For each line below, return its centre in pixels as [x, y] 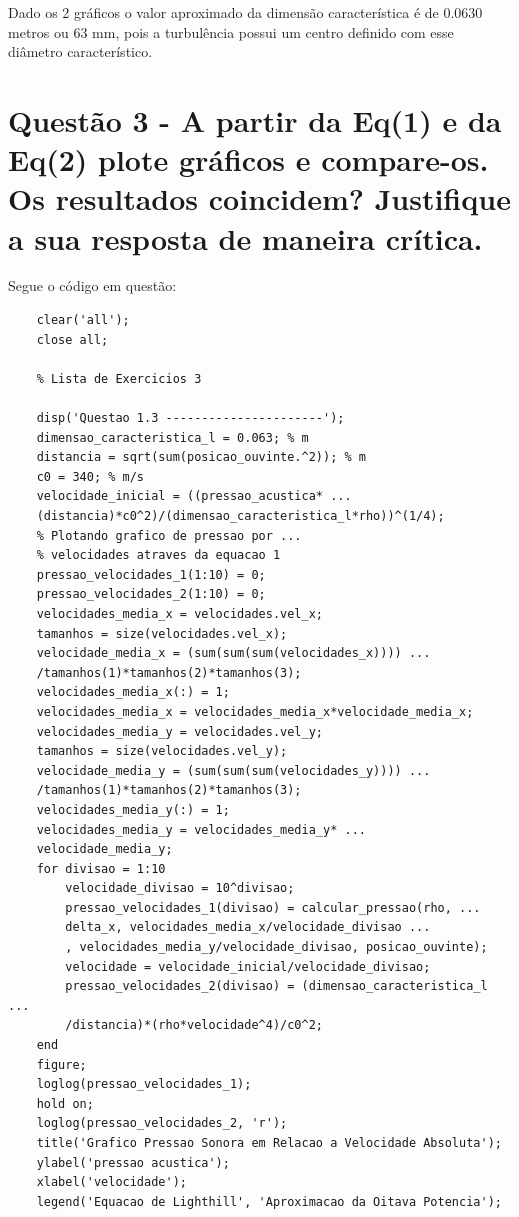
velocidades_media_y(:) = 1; [133, 809]
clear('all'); [83, 320]
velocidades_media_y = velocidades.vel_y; [179, 731]
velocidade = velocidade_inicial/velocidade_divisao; [248, 966]
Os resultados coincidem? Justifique [259, 198]
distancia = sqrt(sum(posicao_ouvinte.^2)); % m [201, 457]
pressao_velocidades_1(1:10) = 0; [151, 574]
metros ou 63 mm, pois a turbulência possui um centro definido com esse [231, 31]
